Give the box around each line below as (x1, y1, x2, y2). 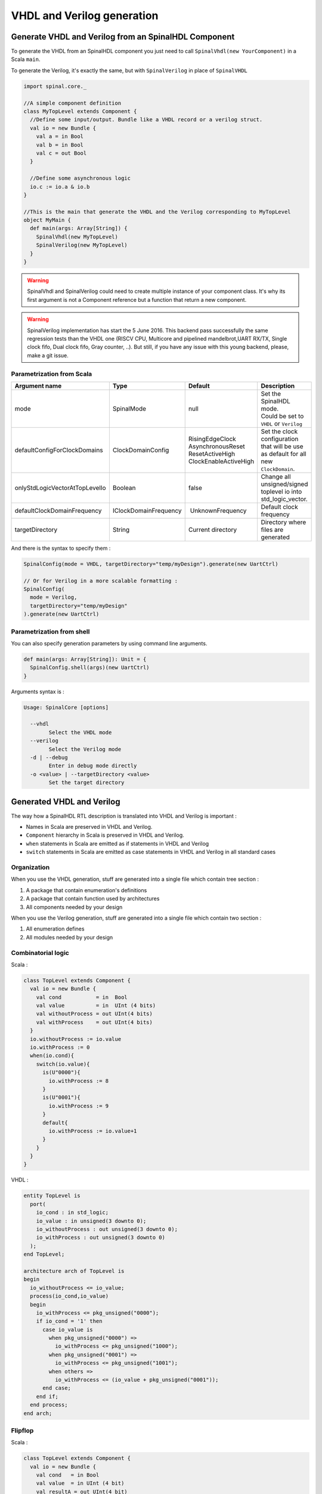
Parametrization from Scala (11, 369, 92, 378)
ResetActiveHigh (188, 449, 236, 458)
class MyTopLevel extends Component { (23, 108, 137, 115)
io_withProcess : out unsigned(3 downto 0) (36, 1234, 165, 1241)
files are (261, 525, 284, 534)
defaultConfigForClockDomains (14, 446, 104, 454)
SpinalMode (112, 404, 146, 412)
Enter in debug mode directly (48, 763, 137, 769)
